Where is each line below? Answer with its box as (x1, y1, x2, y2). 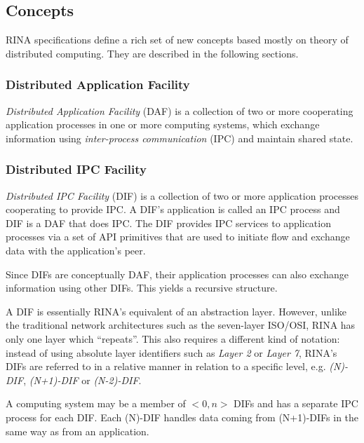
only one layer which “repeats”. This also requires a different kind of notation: (6, 331, 340, 346)
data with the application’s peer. (6, 243, 146, 257)
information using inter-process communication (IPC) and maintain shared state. (6, 130, 353, 145)
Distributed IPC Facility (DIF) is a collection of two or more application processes (6, 188, 358, 203)
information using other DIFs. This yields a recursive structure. (6, 280, 278, 295)
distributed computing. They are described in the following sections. (6, 46, 299, 60)
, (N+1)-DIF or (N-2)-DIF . (23, 372, 142, 387)
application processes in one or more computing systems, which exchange (6, 117, 320, 132)
